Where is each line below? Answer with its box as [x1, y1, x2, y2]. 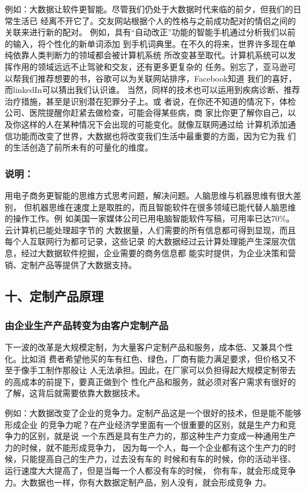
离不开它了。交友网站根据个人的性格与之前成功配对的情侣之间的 [48, 14, 296, 26]
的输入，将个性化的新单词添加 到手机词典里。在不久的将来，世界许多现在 [5, 37, 288, 49]
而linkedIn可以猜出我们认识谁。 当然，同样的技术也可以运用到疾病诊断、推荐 [5, 83, 301, 96]
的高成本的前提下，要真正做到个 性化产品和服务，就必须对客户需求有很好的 [5, 375, 296, 387]
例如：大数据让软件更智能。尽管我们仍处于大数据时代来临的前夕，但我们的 [5, 3, 293, 15]
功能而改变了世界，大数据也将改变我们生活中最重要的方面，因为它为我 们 [12, 129, 296, 142]
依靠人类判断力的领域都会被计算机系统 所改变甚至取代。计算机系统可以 [12, 49, 288, 61]
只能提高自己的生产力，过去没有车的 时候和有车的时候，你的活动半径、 [21, 453, 296, 465]
